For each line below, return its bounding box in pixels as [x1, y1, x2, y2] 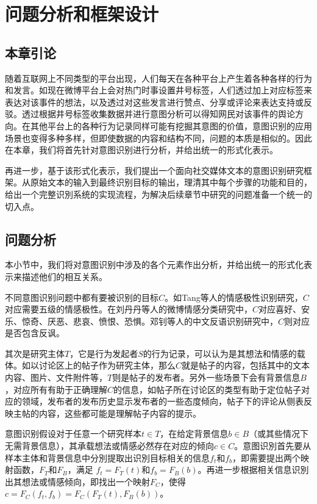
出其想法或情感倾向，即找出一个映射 [5, 475, 150, 488]
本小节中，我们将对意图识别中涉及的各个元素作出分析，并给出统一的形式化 [5, 258, 304, 271]
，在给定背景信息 [160, 427, 229, 440]
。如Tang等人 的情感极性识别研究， [165, 290, 303, 303]
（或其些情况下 [249, 427, 309, 440]
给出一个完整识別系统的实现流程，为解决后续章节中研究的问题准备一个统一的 [5, 187, 312, 200]
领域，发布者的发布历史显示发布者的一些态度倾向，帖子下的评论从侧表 [21, 395, 304, 408]
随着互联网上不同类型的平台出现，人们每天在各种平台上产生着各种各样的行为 [5, 71, 312, 84]
